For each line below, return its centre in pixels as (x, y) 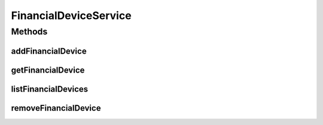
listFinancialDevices (50, 89)
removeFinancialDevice (56, 108)
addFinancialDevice (49, 51)
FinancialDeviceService (71, 15)
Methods (29, 32)
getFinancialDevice (48, 70)
